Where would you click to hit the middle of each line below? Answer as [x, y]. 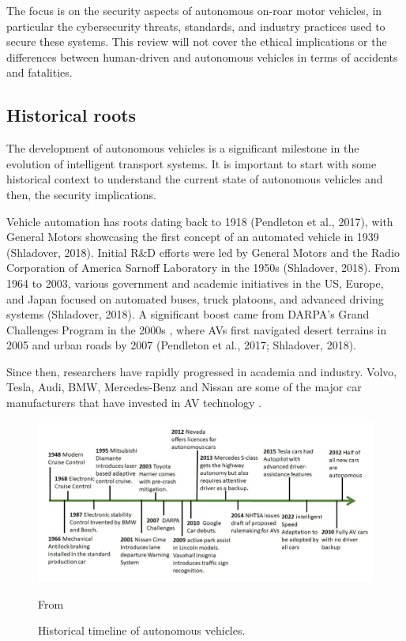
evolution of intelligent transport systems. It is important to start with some [192, 163]
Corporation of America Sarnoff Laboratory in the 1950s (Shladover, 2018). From [203, 268]
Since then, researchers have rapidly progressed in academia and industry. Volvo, [202, 371]
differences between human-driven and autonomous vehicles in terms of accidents [202, 57]
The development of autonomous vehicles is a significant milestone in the [183, 148]
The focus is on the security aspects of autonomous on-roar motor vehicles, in [194, 10]
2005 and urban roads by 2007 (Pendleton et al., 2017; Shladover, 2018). [181, 345]
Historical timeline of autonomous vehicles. [142, 630]
